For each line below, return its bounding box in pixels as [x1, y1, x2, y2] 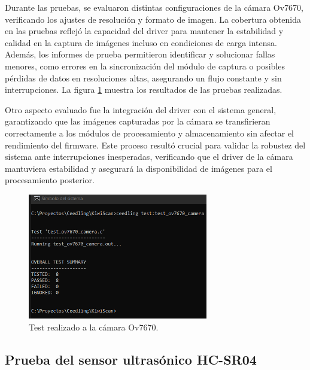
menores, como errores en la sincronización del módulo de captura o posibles [5, 59, 285, 72]
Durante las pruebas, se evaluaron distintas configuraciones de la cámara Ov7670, [5, 1, 304, 13]
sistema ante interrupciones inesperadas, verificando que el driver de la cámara [5, 150, 293, 163]
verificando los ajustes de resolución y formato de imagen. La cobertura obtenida [5, 13, 301, 25]
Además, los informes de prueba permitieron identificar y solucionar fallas [5, 48, 275, 60]
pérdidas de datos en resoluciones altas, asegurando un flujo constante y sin [5, 71, 282, 84]
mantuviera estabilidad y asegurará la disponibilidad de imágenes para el [5, 162, 272, 174]
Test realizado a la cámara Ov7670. [29, 320, 159, 333]
